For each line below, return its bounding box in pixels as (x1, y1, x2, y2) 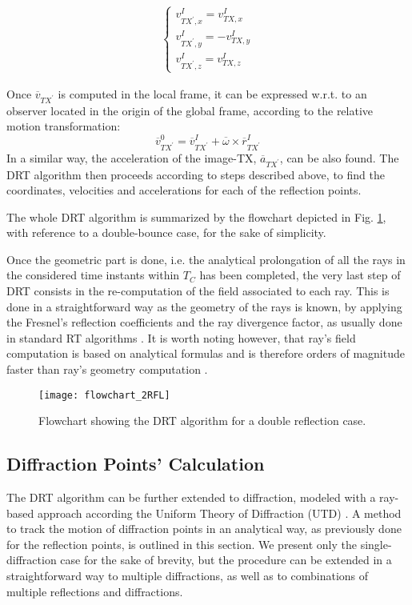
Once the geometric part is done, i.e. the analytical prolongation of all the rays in (6, 250, 406, 267)
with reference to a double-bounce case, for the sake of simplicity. (6, 224, 326, 241)
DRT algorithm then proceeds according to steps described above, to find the (6, 166, 385, 182)
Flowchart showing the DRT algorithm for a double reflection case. (38, 412, 366, 429)
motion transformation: (6, 118, 121, 134)
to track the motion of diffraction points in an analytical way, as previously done (6, 520, 402, 537)
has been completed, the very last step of (199, 266, 401, 283)
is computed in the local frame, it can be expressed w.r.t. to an (58, 86, 367, 102)
